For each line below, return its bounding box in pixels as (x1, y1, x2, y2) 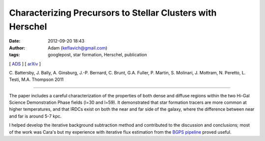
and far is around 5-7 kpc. (9, 113, 62, 119)
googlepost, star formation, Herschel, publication (48, 52, 147, 58)
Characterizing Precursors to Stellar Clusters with (9, 7, 217, 18)
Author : (9, 45, 26, 51)
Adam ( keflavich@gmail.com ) (48, 45, 107, 51)
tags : (9, 52, 20, 58)
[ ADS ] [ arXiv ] (9, 61, 41, 67)
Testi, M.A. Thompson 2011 (9, 76, 64, 83)
